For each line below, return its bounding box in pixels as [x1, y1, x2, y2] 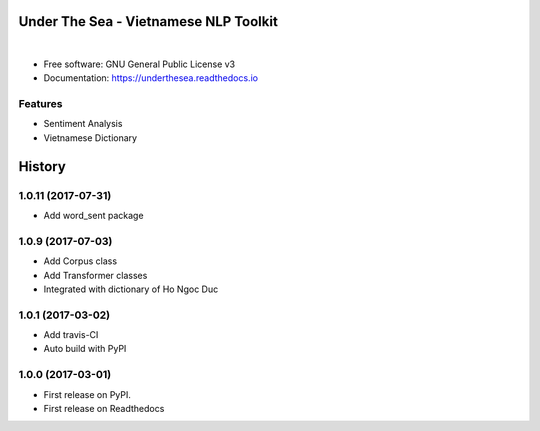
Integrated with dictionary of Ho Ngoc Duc [43, 283, 219, 295]
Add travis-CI [43, 329, 99, 341]
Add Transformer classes [43, 269, 148, 281]
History [18, 158, 67, 175]
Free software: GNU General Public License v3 [43, 58, 236, 70]
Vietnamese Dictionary [43, 131, 138, 144]
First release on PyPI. [43, 388, 132, 400]
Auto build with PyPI [43, 343, 127, 355]
